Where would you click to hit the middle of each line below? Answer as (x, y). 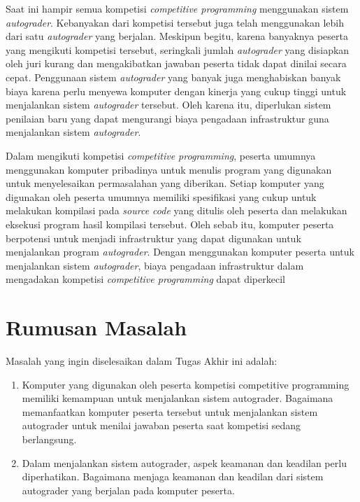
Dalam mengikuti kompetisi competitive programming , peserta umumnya (161, 155)
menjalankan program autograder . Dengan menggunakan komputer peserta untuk (180, 252)
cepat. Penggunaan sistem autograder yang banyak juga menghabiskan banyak (173, 77)
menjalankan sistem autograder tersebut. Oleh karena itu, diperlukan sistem (168, 105)
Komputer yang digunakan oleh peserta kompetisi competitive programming (186, 384)
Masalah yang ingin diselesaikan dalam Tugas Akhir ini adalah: (142, 361)
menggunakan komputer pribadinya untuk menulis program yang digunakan (169, 169)
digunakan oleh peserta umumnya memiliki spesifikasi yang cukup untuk (161, 196)
